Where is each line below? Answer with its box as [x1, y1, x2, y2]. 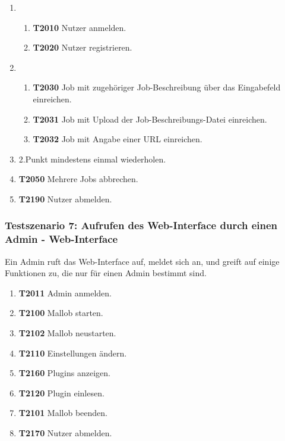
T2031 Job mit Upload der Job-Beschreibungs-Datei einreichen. [33, 112, 267, 125]
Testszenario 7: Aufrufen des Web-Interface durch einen [5, 218, 278, 233]
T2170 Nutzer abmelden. [18, 427, 112, 439]
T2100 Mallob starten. [18, 306, 103, 319]
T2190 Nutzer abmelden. [18, 192, 112, 205]
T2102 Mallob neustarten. [18, 327, 116, 339]
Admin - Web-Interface [5, 232, 118, 246]
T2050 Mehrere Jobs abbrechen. [18, 173, 138, 185]
